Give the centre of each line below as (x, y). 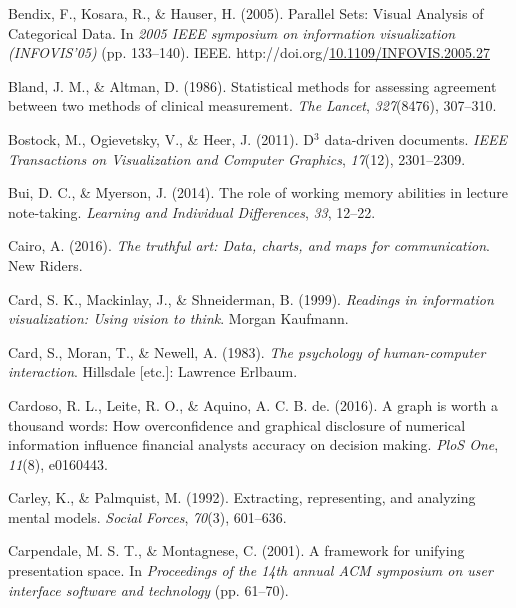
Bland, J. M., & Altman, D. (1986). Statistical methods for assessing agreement (252, 85)
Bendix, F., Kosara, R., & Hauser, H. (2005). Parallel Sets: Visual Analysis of (246, 13)
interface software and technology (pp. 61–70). (148, 589)
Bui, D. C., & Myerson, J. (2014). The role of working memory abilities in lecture (258, 192)
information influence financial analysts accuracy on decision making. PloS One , (253, 444)
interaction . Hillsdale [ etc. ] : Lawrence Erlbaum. (153, 371)
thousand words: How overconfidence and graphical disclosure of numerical (237, 424)
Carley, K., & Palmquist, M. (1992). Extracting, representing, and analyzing (242, 497)
